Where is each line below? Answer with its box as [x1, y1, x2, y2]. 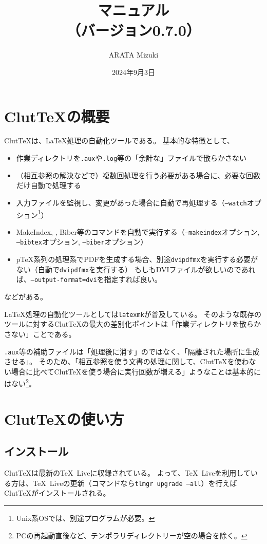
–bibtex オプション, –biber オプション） [16, 236, 148, 247]
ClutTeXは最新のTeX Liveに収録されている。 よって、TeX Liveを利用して [4, 467, 251, 478]
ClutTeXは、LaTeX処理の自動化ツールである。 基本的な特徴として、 [4, 135, 234, 146]
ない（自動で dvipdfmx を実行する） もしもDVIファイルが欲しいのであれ [16, 264, 256, 274]
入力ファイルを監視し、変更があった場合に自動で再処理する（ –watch [16, 197, 247, 208]
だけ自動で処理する [16, 180, 81, 191]
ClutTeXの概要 [4, 105, 110, 126]
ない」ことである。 [11, 328, 76, 339]
